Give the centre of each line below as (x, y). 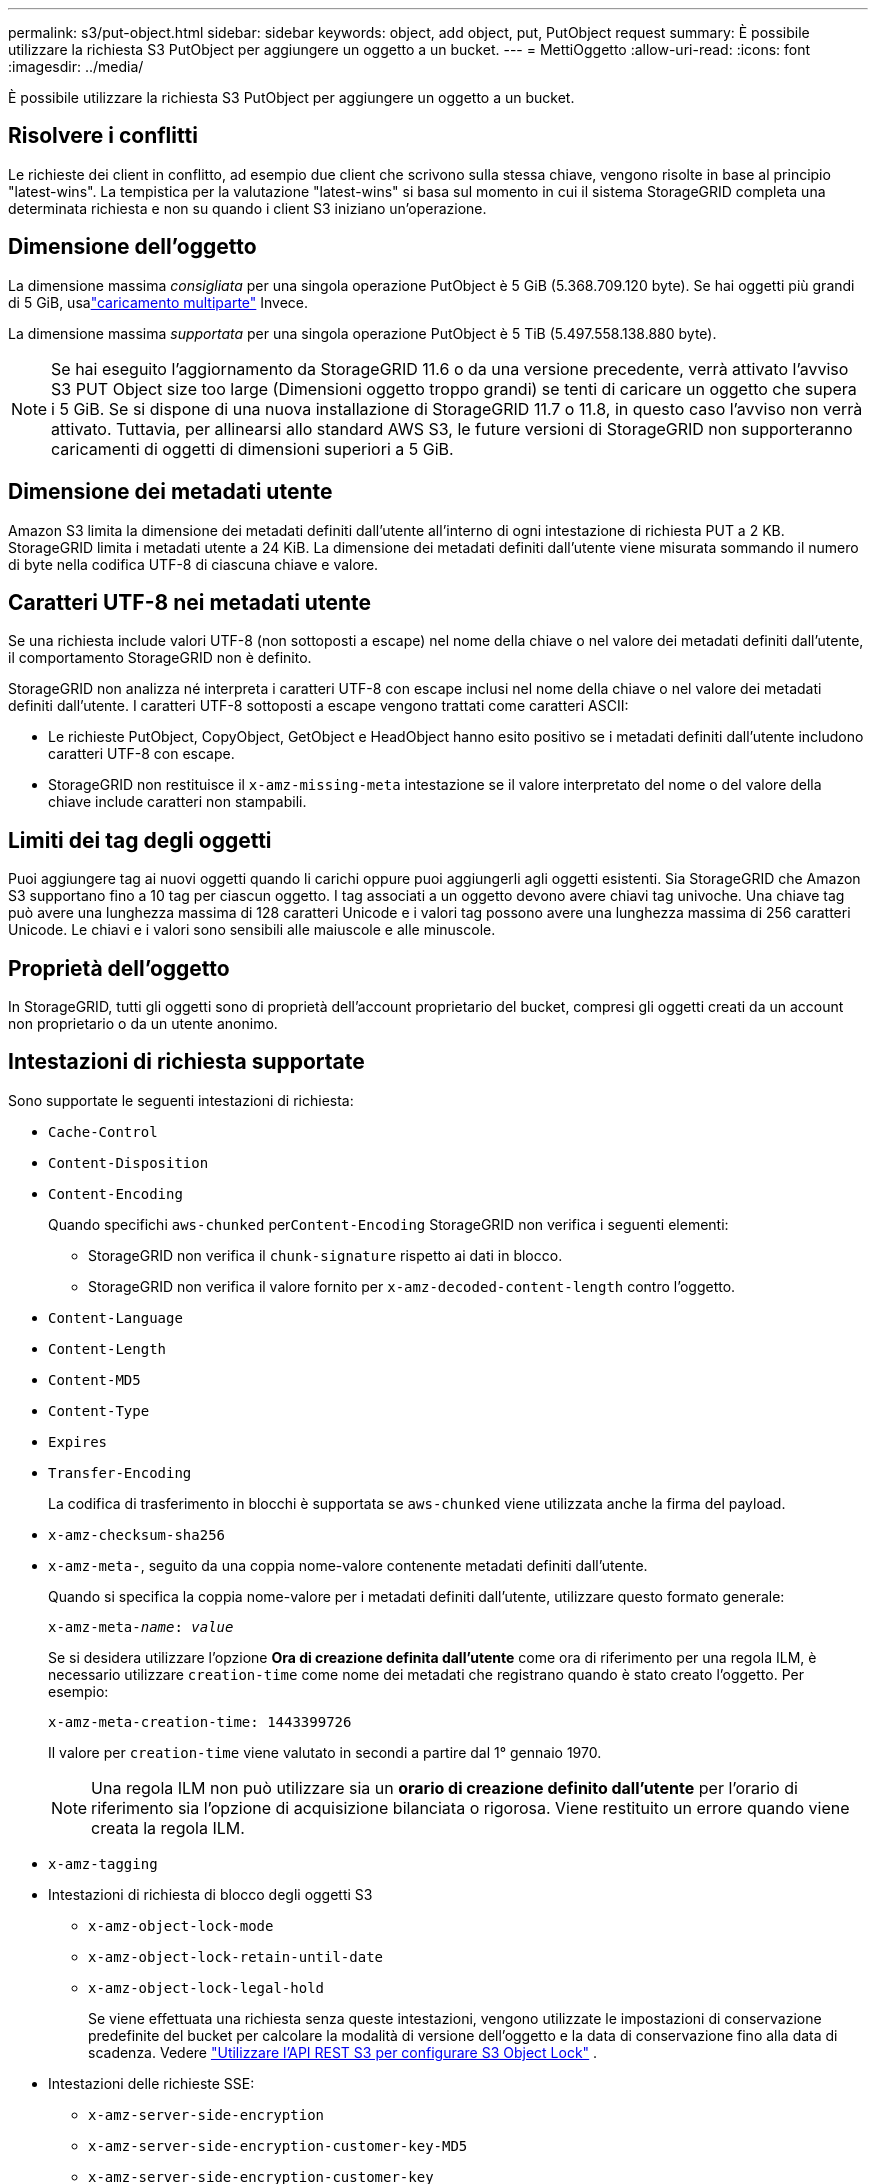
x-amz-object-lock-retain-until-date (236, 1956)
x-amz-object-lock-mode (181, 1925)
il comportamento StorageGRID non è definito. (160, 658)
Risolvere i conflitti (103, 136)
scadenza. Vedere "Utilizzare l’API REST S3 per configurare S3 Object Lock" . (343, 2052)
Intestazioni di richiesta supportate (186, 1062)
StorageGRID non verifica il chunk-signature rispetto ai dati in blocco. (325, 1255)
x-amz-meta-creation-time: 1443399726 (200, 1721)
